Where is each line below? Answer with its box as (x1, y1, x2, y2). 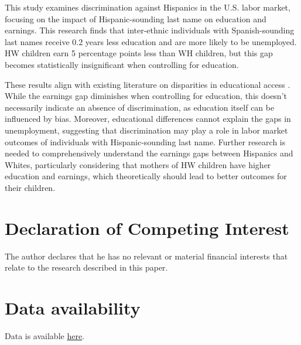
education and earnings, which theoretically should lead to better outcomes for (5, 170, 287, 182)
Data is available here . (5, 329, 85, 341)
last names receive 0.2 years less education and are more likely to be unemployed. (5, 35, 297, 47)
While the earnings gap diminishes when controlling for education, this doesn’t (5, 90, 287, 102)
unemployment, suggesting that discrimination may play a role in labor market (5, 124, 288, 136)
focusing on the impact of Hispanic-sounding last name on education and (5, 12, 266, 25)
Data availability (5, 296, 141, 319)
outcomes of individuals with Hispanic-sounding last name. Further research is (5, 135, 286, 148)
